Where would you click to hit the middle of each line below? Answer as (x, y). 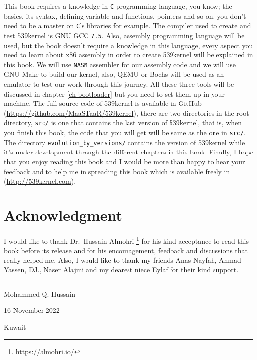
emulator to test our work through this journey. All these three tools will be (119, 84)
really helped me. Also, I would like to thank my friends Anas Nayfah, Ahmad (123, 260)
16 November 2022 (32, 310)
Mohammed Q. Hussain (40, 293)
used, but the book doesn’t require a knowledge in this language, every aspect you (128, 45)
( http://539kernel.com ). (40, 181)
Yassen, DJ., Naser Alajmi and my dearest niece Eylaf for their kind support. (121, 270)
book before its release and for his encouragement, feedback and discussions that (126, 250)
